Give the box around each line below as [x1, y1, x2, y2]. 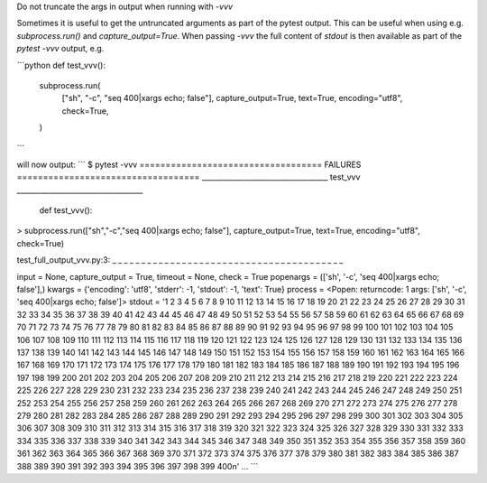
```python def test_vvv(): [16, 60, 106, 70]
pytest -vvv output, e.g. [16, 43, 105, 54]
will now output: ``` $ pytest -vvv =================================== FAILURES [16, 159, 362, 170]
